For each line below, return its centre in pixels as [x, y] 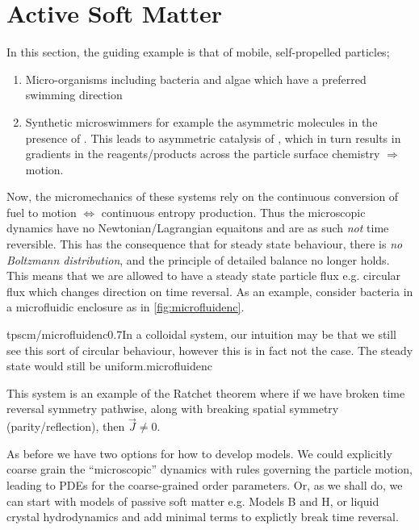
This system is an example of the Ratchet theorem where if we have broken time [206, 392]
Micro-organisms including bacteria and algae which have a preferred [196, 79]
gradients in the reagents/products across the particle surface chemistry [203, 154]
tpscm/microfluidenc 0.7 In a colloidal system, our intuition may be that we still [202, 334]
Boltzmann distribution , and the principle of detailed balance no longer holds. [198, 259]
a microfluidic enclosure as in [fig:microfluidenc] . [126, 307]
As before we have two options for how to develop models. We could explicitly [199, 453]
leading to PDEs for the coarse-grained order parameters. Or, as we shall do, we [205, 485]
